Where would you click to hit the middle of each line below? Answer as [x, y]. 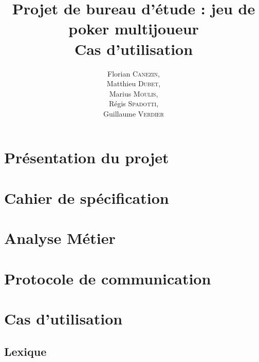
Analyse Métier [60, 238]
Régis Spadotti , [134, 103]
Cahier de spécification [87, 197]
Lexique [25, 351]
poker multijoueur [134, 28]
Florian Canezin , [134, 73]
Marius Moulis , [134, 93]
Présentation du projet [87, 157]
